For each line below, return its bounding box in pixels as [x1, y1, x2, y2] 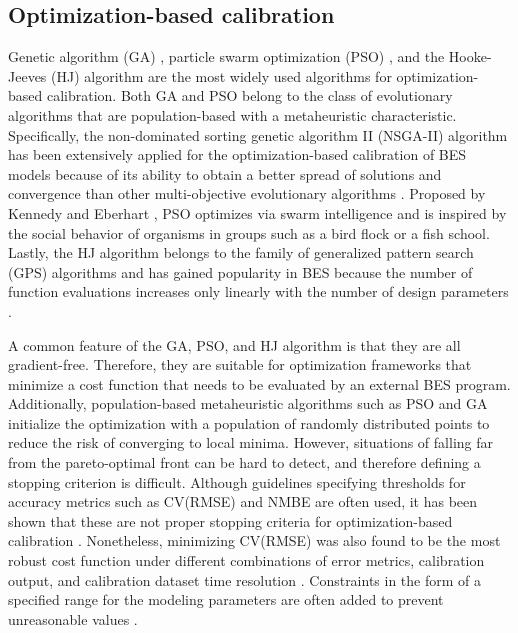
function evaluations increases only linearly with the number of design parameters [8, 281, 509, 302]
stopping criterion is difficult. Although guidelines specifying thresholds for [8, 471, 466, 492]
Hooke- [448, 46, 492, 67]
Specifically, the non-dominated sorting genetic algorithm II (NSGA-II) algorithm [8, 124, 508, 145]
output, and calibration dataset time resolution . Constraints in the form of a [8, 569, 482, 590]
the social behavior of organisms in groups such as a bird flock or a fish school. [8, 222, 490, 243]
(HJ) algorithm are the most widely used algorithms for [51, 65, 392, 86]
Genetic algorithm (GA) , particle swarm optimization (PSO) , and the [8, 46, 445, 67]
